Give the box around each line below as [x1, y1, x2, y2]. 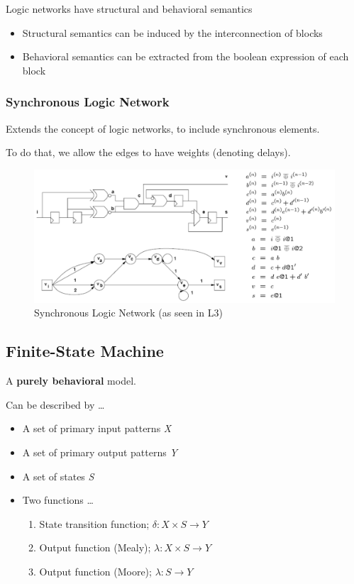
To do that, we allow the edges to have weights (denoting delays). [6, 145, 291, 160]
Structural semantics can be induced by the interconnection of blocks [22, 25, 323, 40]
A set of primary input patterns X [22, 421, 172, 436]
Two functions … [22, 492, 94, 507]
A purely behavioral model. [6, 373, 136, 388]
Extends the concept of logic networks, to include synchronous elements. [6, 121, 320, 136]
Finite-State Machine [6, 340, 164, 362]
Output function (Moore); [39, 563, 152, 578]
